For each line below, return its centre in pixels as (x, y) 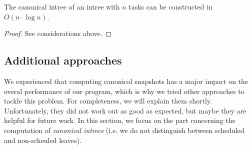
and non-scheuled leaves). (43, 140)
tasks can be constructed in (170, 6)
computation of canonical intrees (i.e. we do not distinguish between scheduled (124, 130)
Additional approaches (63, 60)
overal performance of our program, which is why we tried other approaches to (124, 91)
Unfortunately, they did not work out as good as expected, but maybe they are (125, 110)
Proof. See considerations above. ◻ (58, 33)
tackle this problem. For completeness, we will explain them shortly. (108, 101)
